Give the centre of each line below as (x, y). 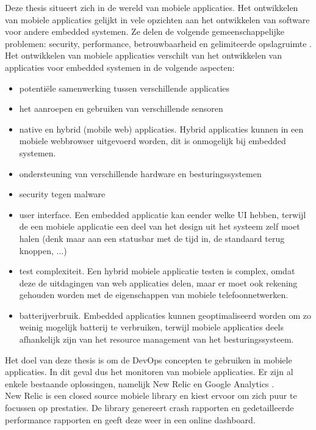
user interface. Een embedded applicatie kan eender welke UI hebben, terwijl (163, 214)
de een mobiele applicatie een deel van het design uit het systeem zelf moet (160, 226)
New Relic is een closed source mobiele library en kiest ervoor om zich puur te (151, 395)
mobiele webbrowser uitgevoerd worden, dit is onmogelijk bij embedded (153, 141)
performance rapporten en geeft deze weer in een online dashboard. (130, 419)
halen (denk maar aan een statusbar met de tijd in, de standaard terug (152, 238)
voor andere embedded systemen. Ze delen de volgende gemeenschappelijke (145, 31)
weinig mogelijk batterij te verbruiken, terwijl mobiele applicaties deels (151, 327)
